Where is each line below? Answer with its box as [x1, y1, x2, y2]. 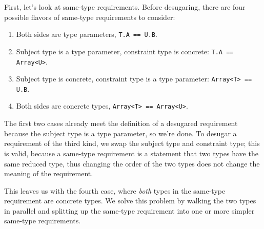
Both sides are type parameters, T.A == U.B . [16, 29, 157, 39]
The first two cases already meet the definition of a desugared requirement [4, 118, 238, 129]
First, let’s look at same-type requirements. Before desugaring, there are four [4, 2, 246, 12]
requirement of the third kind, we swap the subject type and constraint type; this [4, 138, 260, 149]
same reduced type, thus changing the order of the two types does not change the [4, 158, 260, 169]
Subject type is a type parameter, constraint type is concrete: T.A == [16, 46, 234, 56]
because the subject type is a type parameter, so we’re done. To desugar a [4, 128, 237, 138]
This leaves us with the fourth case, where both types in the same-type [4, 185, 226, 196]
